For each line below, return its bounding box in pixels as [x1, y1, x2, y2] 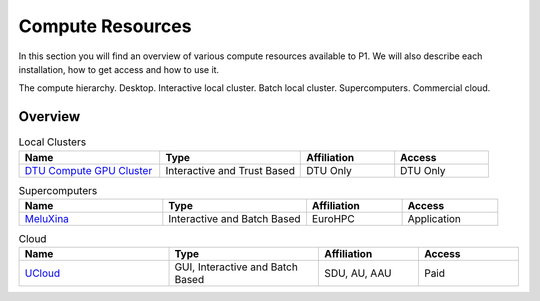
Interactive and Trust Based [165, 163, 295, 177]
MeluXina [24, 211, 70, 225]
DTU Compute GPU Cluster [24, 163, 153, 177]
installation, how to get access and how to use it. [18, 63, 220, 75]
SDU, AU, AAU [324, 266, 392, 280]
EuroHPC [311, 211, 355, 225]
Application [407, 211, 462, 225]
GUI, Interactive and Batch [174, 260, 299, 274]
